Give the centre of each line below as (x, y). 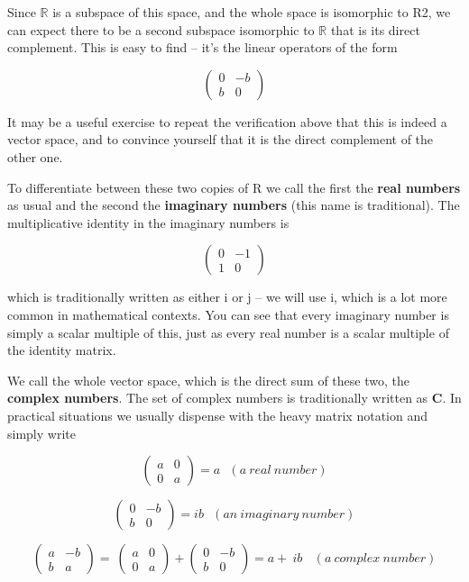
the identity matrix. (62, 350)
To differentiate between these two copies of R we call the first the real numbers (234, 187)
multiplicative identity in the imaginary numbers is (148, 222)
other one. (35, 156)
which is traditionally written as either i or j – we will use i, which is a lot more (227, 297)
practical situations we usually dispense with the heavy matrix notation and (217, 415)
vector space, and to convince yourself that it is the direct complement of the (221, 139)
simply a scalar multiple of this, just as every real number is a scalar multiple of (228, 332)
